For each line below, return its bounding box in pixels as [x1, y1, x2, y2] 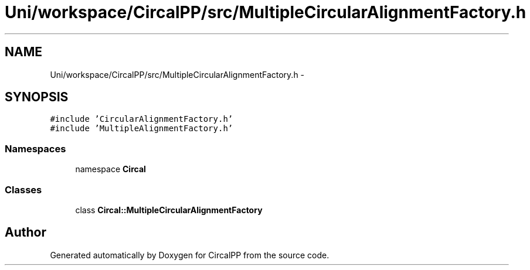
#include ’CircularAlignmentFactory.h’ [50, 114, 233, 124]
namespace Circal [75, 164, 146, 175]
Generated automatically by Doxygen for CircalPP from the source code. [50, 250, 329, 260]
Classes [5, 183, 42, 196]
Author [5, 225, 46, 240]
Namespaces [5, 142, 66, 155]
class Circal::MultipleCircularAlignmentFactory [75, 204, 263, 215]
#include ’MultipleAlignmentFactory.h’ [50, 124, 233, 134]
